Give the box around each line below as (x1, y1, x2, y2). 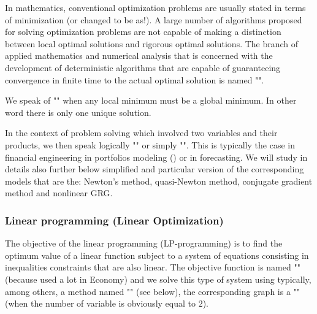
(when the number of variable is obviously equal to (5, 297, 196, 310)
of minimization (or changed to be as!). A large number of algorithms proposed (5, 13, 302, 26)
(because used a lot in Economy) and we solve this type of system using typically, (5, 272, 311, 285)
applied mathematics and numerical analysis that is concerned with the (5, 49, 273, 62)
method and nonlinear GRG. (5, 186, 113, 199)
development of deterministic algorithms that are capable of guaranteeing (5, 61, 281, 74)
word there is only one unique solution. (5, 105, 151, 118)
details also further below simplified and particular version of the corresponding (5, 163, 304, 175)
